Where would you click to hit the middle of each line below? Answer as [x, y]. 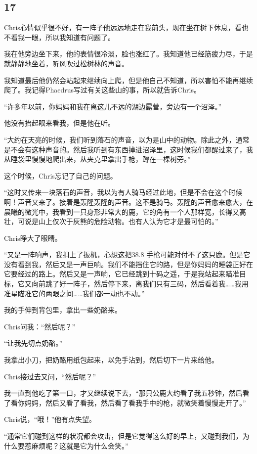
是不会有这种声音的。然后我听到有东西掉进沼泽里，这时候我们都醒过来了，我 [128, 149]
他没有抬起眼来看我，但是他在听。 [59, 123]
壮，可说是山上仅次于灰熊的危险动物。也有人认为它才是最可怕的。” [111, 221]
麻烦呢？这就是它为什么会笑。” [80, 445]
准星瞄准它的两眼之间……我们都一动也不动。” [74, 293]
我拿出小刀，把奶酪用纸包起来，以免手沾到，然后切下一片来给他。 [111, 360]
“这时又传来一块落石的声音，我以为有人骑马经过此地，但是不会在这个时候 [123, 192]
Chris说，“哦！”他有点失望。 [50, 419]
